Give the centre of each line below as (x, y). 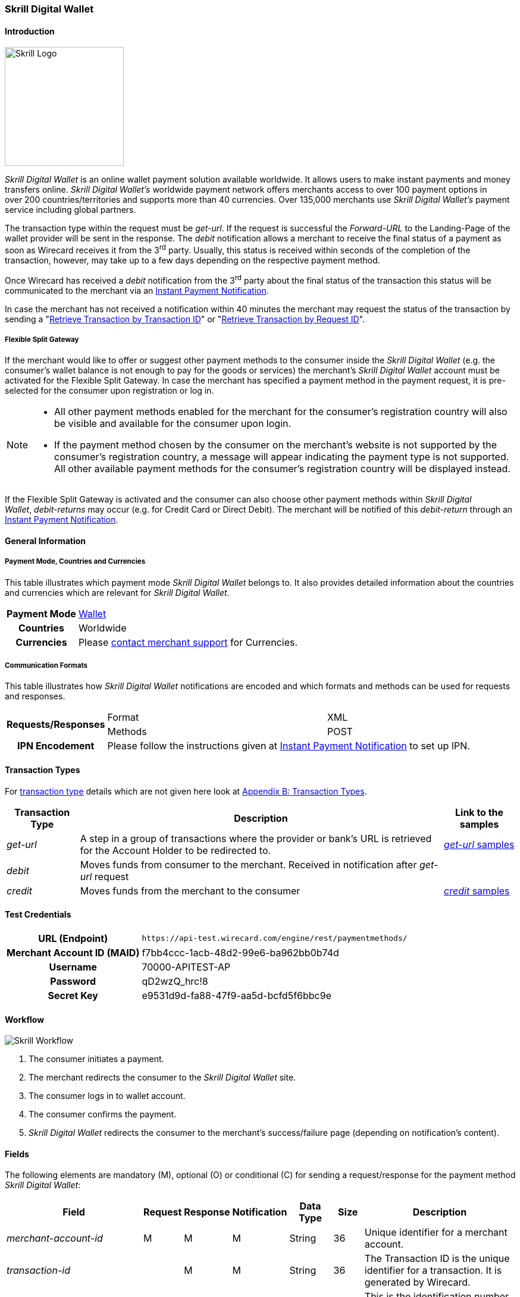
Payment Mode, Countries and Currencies (75, 562)
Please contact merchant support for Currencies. (188, 642)
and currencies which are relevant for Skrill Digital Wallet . (117, 592)
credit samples (477, 891)
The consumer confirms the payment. (103, 1114)
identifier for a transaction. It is (433, 1271)
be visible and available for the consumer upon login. (173, 424)
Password (73, 981)
